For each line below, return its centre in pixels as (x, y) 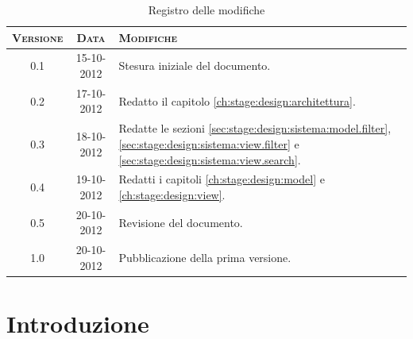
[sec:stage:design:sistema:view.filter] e (209, 143)
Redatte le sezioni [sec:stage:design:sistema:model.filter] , (255, 128)
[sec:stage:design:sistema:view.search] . (210, 159)
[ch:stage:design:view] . (172, 194)
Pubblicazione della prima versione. (205, 258)
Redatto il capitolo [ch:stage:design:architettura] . (237, 100)
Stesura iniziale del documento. (195, 65)
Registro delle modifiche (206, 10)
